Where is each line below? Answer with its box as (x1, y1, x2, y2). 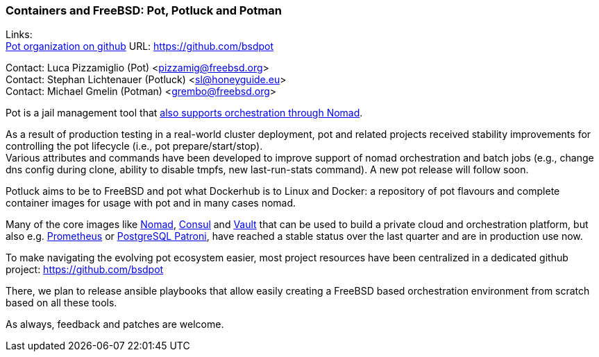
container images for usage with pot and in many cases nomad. (6, 197, 296, 209)
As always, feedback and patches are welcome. (6, 318, 224, 331)
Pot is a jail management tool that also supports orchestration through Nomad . (6, 107, 363, 119)
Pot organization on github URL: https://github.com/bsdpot (6, 40, 274, 53)
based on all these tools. (6, 297, 117, 309)
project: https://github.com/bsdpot (6, 263, 164, 276)
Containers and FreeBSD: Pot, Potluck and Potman (6, 3, 282, 17)
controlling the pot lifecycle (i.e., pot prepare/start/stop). (6, 140, 263, 153)
